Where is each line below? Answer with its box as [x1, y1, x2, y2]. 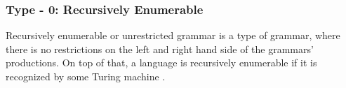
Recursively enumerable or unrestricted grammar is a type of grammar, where [6, 28, 340, 43]
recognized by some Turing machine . [6, 69, 166, 83]
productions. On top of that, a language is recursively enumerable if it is [6, 55, 317, 70]
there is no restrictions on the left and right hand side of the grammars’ [6, 41, 314, 56]
